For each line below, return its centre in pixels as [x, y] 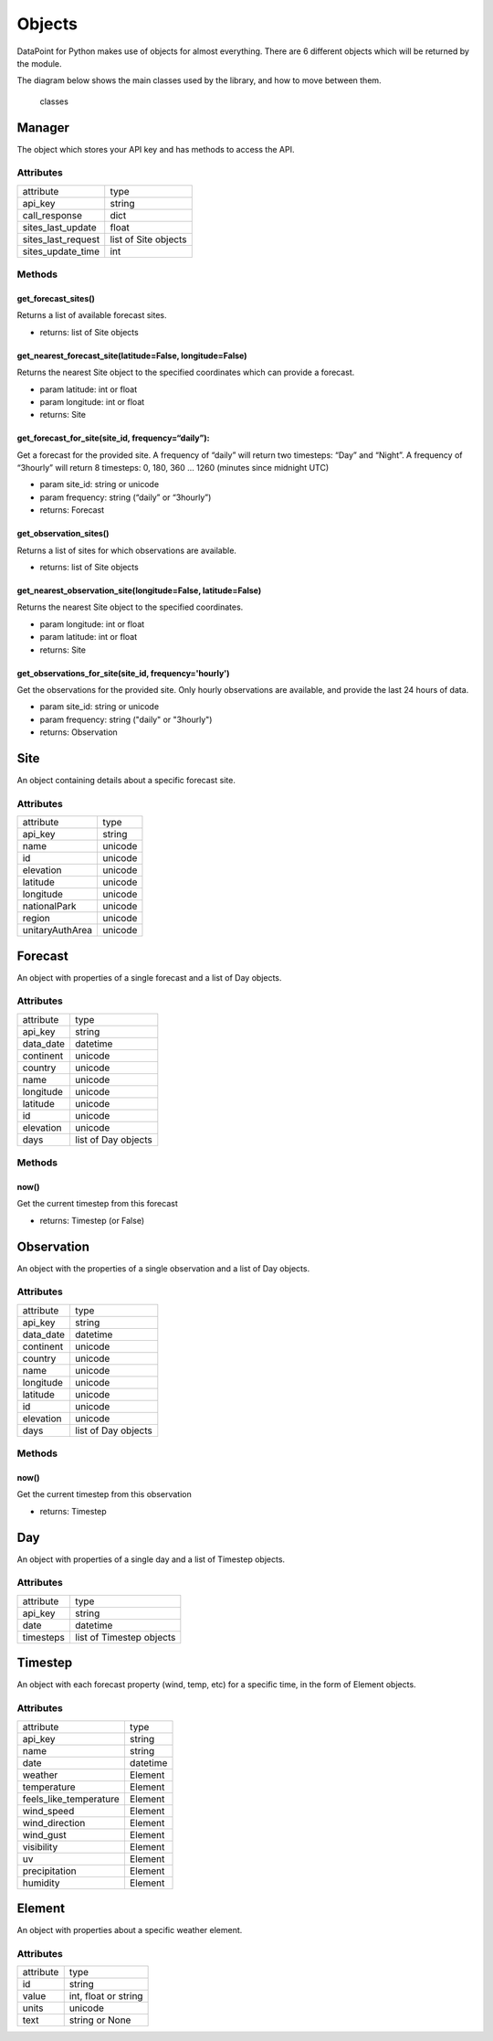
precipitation [49, 1871]
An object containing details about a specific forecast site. [126, 781]
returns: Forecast [72, 510]
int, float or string [106, 1996]
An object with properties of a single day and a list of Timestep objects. [151, 1559]
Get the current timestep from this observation [104, 1494]
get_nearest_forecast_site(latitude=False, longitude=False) [132, 356]
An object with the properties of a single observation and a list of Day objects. [163, 1268]
